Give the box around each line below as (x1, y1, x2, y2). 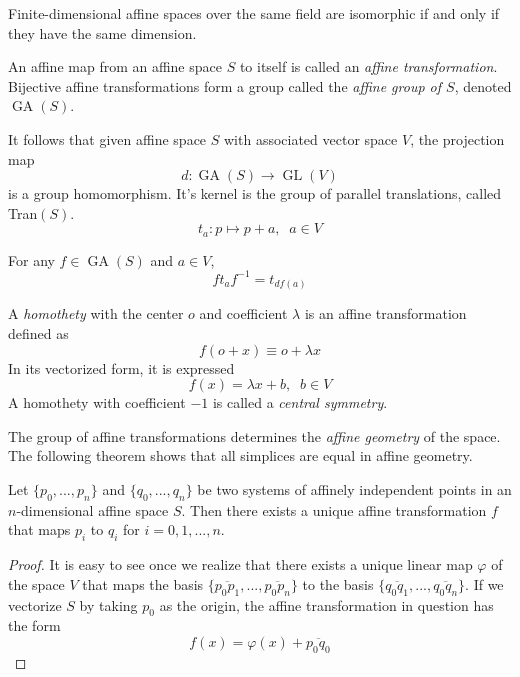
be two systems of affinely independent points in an (197, 478, 512, 499)
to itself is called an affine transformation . (239, 56, 498, 77)
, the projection (410, 128, 505, 149)
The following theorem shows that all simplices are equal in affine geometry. (8, 445, 473, 466)
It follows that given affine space (8, 128, 207, 149)
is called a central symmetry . (212, 392, 388, 413)
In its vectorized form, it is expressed (8, 357, 235, 378)
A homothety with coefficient (8, 392, 186, 413)
